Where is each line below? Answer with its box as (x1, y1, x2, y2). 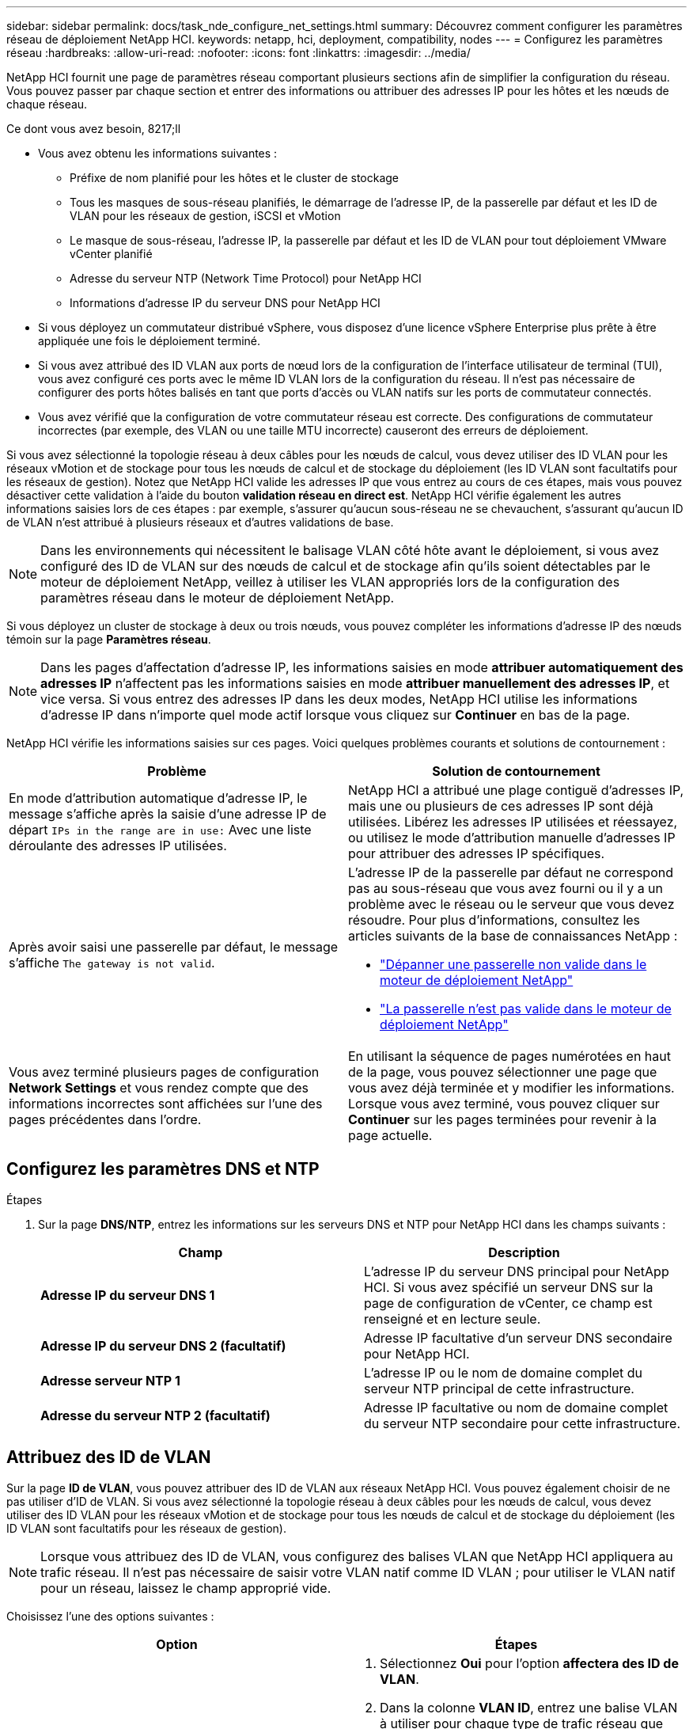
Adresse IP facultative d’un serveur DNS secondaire (364, 1329, 672, 1346)
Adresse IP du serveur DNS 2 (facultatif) (40, 1337, 286, 1354)
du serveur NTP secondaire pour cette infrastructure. (364, 1415, 681, 1431)
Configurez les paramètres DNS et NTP (6, 1159, 320, 1180)
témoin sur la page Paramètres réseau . (6, 633, 211, 646)
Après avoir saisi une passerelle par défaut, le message (9, 939, 339, 955)
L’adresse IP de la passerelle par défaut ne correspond (348, 864, 673, 880)
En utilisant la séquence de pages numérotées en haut (348, 1048, 672, 1064)
